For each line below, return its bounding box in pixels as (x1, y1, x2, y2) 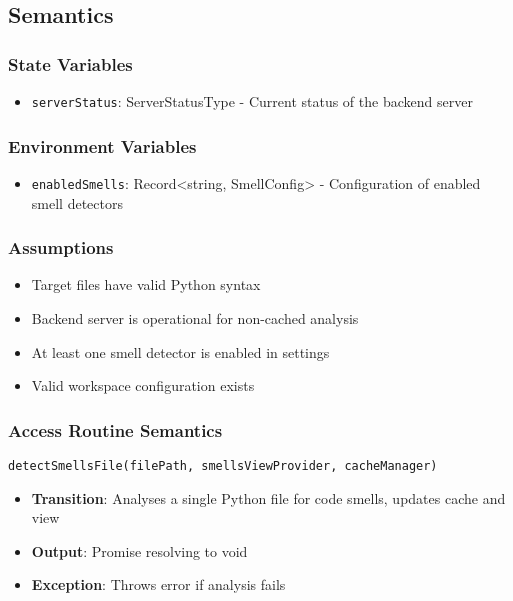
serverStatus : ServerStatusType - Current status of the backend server (31, 91, 473, 111)
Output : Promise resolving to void (31, 540, 248, 561)
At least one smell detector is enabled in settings (31, 341, 330, 362)
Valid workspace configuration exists (31, 375, 255, 396)
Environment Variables (8, 133, 197, 158)
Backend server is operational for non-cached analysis (31, 307, 359, 328)
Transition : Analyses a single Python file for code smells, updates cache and (31, 487, 506, 508)
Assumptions (8, 235, 114, 260)
